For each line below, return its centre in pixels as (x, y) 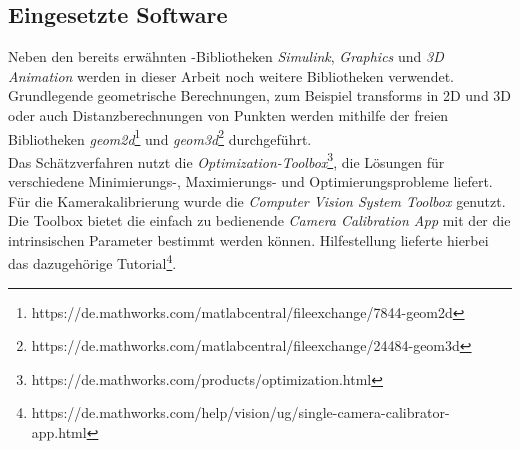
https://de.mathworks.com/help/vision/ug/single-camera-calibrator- (240, 412)
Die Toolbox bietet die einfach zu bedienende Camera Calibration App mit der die (259, 220)
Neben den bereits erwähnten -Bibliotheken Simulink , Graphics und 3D (226, 56)
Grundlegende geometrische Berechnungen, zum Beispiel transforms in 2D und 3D (260, 95)
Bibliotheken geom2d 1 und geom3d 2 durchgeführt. (160, 137)
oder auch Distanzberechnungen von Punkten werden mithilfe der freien (228, 114)
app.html (59, 432)
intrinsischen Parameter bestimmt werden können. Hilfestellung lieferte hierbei (248, 239)
